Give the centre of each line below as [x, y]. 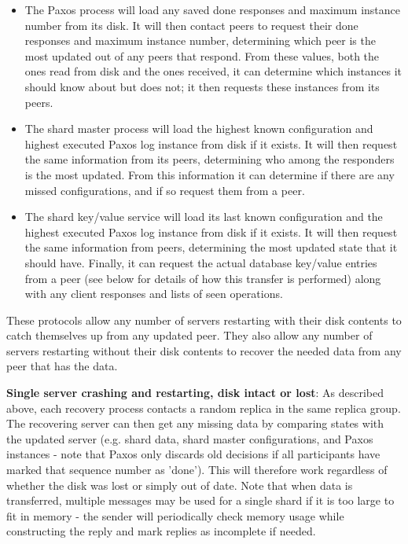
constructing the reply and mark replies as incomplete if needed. [161, 531]
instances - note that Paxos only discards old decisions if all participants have [193, 454]
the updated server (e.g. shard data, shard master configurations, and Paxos [190, 438]
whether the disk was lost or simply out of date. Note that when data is [180, 485]
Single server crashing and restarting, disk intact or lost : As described [195, 393]
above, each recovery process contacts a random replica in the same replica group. [204, 408]
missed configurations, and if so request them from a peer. [165, 190]
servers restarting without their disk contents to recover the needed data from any [204, 350]
